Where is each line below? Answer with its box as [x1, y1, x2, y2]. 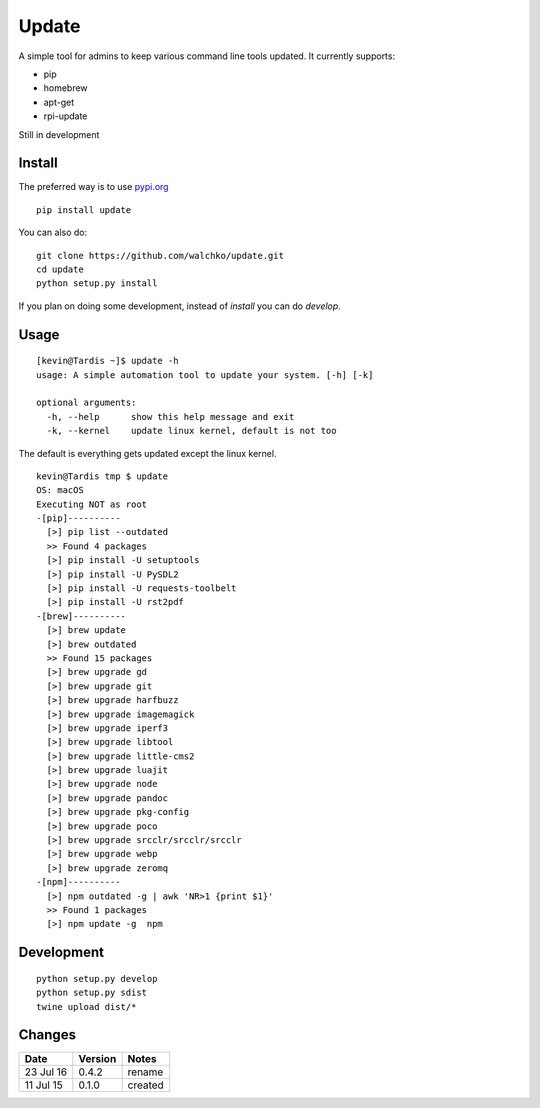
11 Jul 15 [24, 1078, 64, 1092]
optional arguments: [36, 397, 137, 409]
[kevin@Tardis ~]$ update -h [36, 355, 179, 367]
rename [127, 1065, 164, 1079]
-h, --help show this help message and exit [46, 411, 295, 422]
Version [78, 1052, 117, 1066]
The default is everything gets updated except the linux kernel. [18, 447, 277, 459]
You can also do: [18, 226, 88, 239]
